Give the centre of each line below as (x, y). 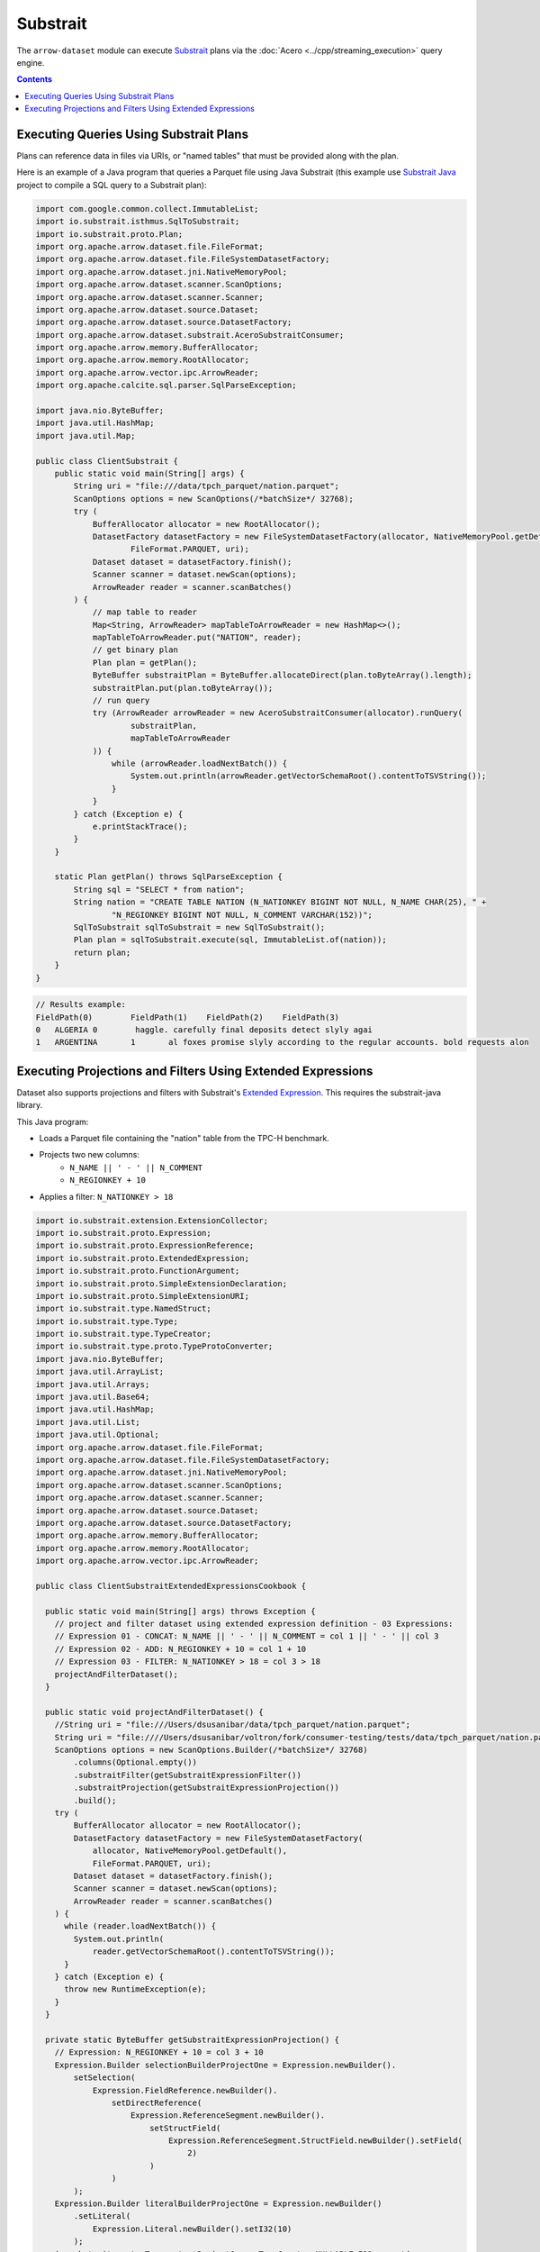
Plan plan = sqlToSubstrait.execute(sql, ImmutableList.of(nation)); (230, 940)
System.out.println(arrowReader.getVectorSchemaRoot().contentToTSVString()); (309, 776)
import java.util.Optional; (97, 1435)
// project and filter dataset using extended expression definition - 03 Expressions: (254, 1624)
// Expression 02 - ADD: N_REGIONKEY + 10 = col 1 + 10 (180, 1649)
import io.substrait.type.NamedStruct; (123, 1309)
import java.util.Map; (85, 436)
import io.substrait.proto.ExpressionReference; (145, 1246)
